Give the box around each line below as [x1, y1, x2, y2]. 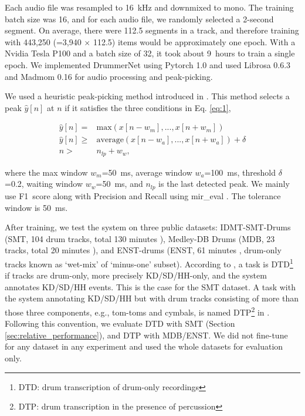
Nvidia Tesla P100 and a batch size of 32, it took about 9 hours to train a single [5, 47, 295, 59]
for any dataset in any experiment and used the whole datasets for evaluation [5, 340, 283, 353]
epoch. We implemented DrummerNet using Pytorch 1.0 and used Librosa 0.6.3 [5, 58, 291, 71]
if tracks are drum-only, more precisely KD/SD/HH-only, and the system [5, 269, 267, 281]
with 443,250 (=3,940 [5, 35, 82, 48]
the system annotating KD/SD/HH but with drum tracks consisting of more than [5, 292, 299, 304]
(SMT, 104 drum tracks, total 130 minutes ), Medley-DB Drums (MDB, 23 [5, 232, 275, 244]
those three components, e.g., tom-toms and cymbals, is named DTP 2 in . [5, 304, 270, 318]
